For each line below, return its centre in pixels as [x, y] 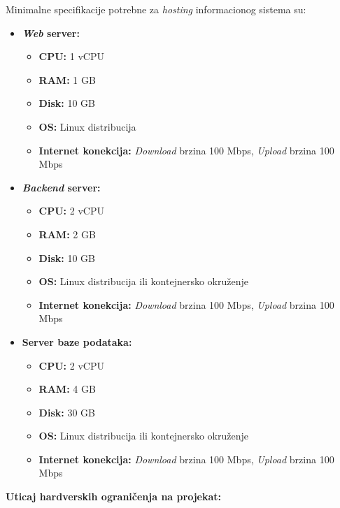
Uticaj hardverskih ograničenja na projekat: [113, 496]
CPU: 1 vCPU [71, 56]
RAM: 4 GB [67, 389]
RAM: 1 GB [67, 79]
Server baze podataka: [77, 341]
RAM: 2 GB [67, 234]
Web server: [51, 32]
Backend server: [61, 187]
